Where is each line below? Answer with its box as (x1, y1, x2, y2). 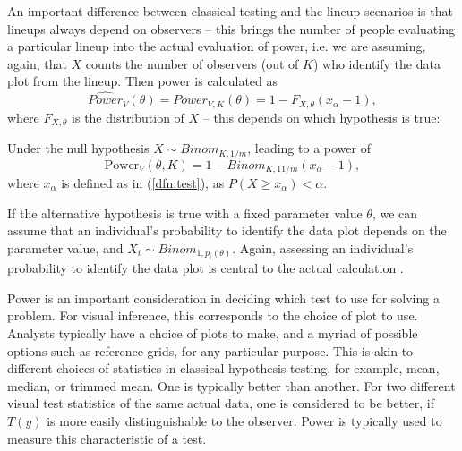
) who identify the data (312, 54, 441, 72)
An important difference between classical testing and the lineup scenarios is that (7, 2, 453, 20)
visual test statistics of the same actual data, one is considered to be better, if (7, 394, 435, 413)
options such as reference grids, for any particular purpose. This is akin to (7, 341, 414, 360)
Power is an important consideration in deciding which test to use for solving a (7, 288, 440, 307)
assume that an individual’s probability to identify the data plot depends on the (7, 221, 447, 240)
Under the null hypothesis (7, 139, 150, 157)
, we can (372, 203, 418, 222)
